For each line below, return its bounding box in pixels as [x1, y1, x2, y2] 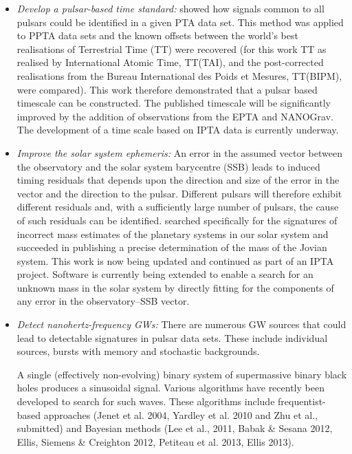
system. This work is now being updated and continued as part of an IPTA [16, 253, 334, 268]
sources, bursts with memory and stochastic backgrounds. [16, 344, 260, 358]
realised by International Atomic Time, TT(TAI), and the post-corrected [16, 55, 324, 69]
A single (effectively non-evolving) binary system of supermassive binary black [16, 367, 347, 381]
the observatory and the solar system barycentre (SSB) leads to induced [16, 159, 320, 173]
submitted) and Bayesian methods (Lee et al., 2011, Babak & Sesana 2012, [16, 421, 333, 435]
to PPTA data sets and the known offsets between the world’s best [16, 28, 298, 43]
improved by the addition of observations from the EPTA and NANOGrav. [16, 109, 333, 123]
